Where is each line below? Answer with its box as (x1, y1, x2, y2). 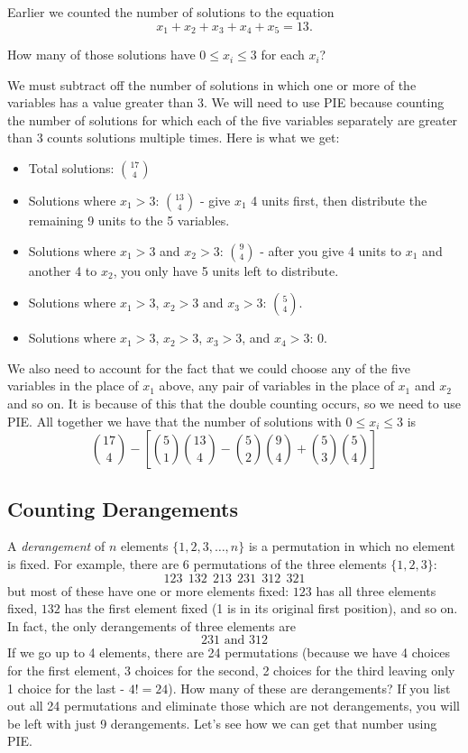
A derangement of (7, 537, 106, 556)
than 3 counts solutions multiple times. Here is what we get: (7, 128, 340, 147)
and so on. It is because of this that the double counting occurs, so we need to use (7, 393, 461, 412)
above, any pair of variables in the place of (159, 376, 394, 395)
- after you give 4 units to (260, 241, 402, 260)
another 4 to (28, 261, 97, 280)
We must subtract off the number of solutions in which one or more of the (7, 75, 417, 94)
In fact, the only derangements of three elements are (7, 616, 296, 635)
